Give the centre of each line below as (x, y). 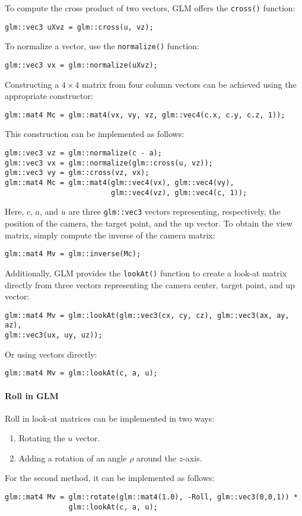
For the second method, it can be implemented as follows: (110, 478)
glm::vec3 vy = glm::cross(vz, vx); (77, 173)
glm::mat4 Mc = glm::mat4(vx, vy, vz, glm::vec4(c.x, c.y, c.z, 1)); (145, 115)
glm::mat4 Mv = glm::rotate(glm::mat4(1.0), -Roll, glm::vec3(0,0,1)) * (151, 497)
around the (157, 458)
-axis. (193, 458)
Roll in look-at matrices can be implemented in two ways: (110, 418)
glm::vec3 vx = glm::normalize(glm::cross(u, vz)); (109, 163)
